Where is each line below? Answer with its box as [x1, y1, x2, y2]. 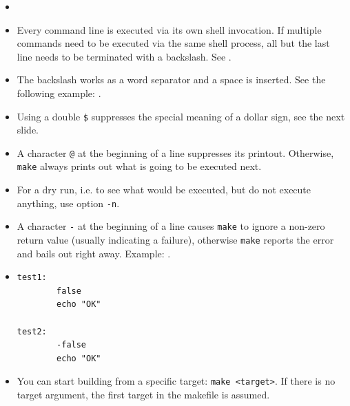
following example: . [17, 85, 101, 100]
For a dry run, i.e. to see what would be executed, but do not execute [17, 182, 311, 197]
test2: [17, 326, 47, 336]
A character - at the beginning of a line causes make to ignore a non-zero [17, 219, 325, 233]
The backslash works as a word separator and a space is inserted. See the [17, 72, 326, 87]
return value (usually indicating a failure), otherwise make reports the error [17, 233, 334, 247]
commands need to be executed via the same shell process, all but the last [17, 36, 330, 50]
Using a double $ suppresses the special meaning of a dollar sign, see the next [17, 109, 345, 123]
